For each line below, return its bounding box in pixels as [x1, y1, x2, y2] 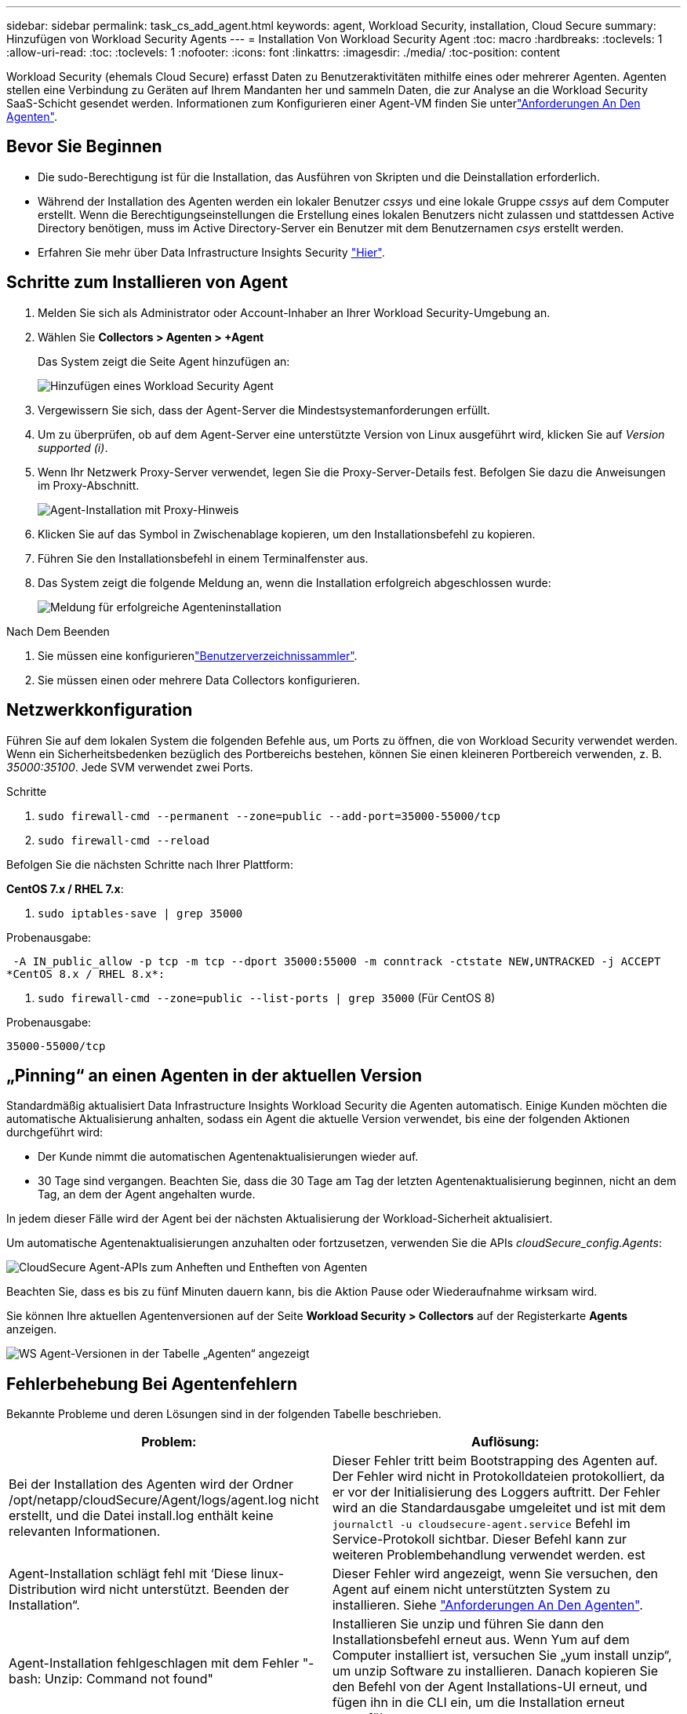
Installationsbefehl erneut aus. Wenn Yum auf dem [332, 1632, 630, 1648]
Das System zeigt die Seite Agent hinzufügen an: [38, 354, 290, 368]
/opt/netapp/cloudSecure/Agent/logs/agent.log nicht [9, 1492, 319, 1508]
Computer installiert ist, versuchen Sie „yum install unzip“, [332, 1647, 672, 1664]
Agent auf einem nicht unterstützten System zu [332, 1581, 610, 1598]
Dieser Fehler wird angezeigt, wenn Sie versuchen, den [332, 1566, 658, 1582]
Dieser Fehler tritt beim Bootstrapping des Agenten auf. [332, 1453, 658, 1469]
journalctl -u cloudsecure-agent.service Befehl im [332, 1515, 631, 1532]
